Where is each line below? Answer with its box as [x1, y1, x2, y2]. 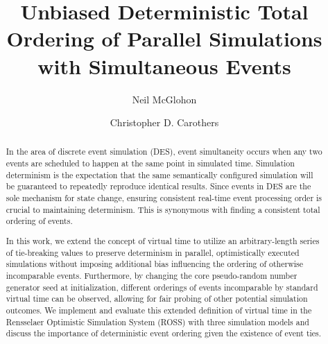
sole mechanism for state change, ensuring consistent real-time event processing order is [6, 192, 322, 204]
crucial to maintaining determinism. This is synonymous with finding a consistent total [6, 203, 320, 215]
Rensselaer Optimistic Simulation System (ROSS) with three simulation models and [6, 316, 309, 327]
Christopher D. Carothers [110, 115, 219, 130]
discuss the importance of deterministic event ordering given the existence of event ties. [6, 327, 322, 339]
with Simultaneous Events [37, 51, 291, 80]
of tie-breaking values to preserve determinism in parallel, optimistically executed [6, 246, 300, 258]
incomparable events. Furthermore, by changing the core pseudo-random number [6, 269, 297, 281]
